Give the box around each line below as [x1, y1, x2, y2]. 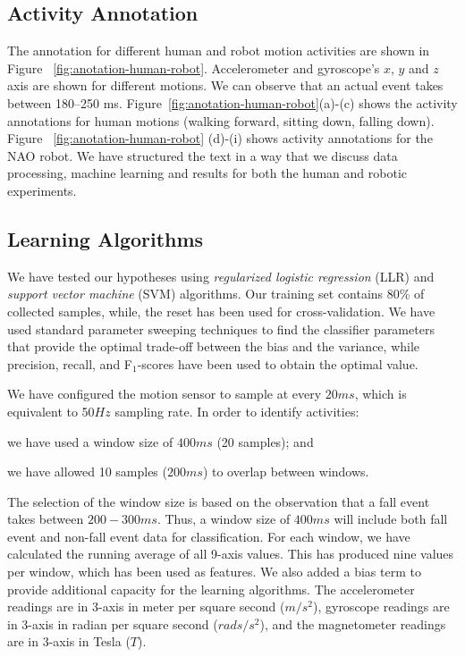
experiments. [7, 181, 77, 199]
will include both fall [334, 510, 448, 528]
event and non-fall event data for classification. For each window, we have [7, 526, 410, 545]
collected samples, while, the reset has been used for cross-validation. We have [7, 301, 435, 320]
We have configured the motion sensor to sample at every [7, 384, 322, 403]
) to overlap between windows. [202, 462, 369, 481]
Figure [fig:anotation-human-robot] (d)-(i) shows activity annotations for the [7, 129, 433, 147]
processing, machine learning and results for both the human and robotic [7, 164, 407, 182]
